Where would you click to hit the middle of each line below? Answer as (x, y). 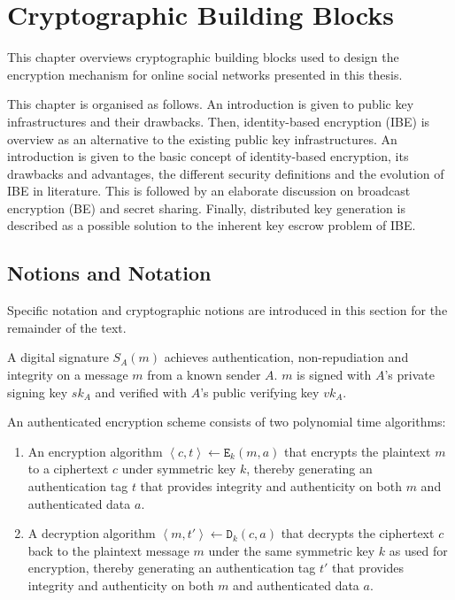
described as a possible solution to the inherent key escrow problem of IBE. (212, 225)
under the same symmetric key (292, 550)
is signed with (334, 375)
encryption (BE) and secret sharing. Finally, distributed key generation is (206, 208)
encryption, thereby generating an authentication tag (172, 568)
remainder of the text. (67, 327)
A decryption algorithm (92, 533)
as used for (418, 550)
